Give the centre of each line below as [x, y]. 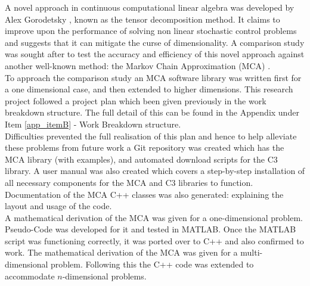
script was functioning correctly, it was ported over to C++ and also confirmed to [154, 240]
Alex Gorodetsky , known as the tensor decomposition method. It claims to [142, 19]
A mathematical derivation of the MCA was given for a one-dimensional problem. [154, 217]
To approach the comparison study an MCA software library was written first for [153, 77]
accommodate [30, 276]
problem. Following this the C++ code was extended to [152, 264]
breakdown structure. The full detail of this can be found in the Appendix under [152, 112]
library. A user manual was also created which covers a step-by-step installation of [155, 171]
